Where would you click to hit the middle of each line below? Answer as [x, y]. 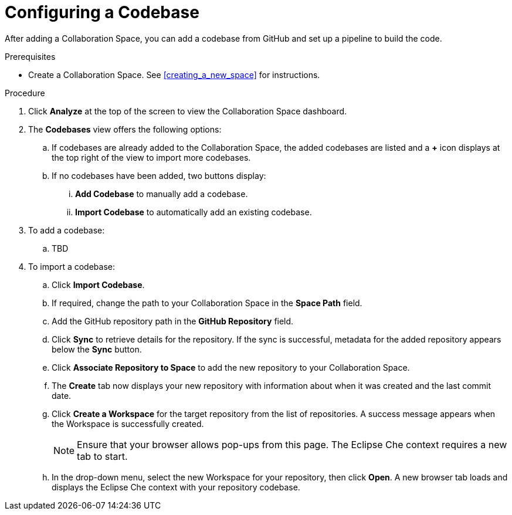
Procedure [25, 93]
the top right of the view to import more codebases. [151, 157]
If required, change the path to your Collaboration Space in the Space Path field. [207, 303]
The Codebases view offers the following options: [125, 129]
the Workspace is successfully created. [128, 423]
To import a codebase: [72, 266]
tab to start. [102, 456]
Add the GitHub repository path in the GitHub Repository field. [173, 321]
